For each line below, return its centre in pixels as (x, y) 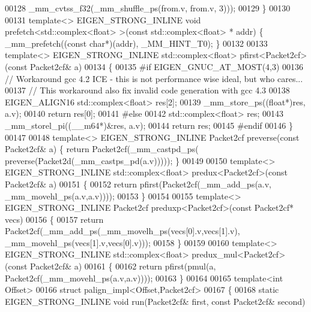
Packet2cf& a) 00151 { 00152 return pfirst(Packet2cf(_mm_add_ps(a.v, (138, 184)
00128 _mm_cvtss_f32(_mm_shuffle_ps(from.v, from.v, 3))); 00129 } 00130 (148, 8)
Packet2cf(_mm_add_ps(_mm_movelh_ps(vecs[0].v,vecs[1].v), (122, 231)
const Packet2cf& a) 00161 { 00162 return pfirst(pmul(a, (112, 266)
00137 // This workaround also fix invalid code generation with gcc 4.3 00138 (147, 90)
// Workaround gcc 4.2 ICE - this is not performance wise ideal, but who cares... (154, 78)
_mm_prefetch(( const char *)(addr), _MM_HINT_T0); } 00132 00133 (136, 43)
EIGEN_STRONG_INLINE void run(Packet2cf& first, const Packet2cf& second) (155, 301)
